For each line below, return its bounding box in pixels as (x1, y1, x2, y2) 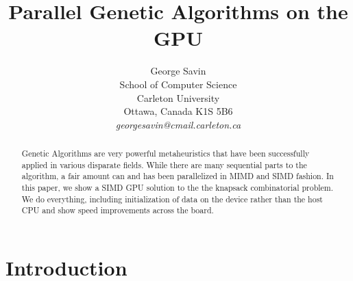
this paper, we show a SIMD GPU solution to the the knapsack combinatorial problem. (21, 182, 334, 193)
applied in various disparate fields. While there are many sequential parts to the (21, 159, 307, 170)
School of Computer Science (119, 77, 237, 91)
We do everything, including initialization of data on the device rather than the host (21, 193, 323, 204)
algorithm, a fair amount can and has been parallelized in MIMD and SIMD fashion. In (21, 170, 334, 182)
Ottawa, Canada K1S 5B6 (123, 104, 233, 118)
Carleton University (136, 90, 220, 105)
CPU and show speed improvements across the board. (21, 204, 214, 216)
